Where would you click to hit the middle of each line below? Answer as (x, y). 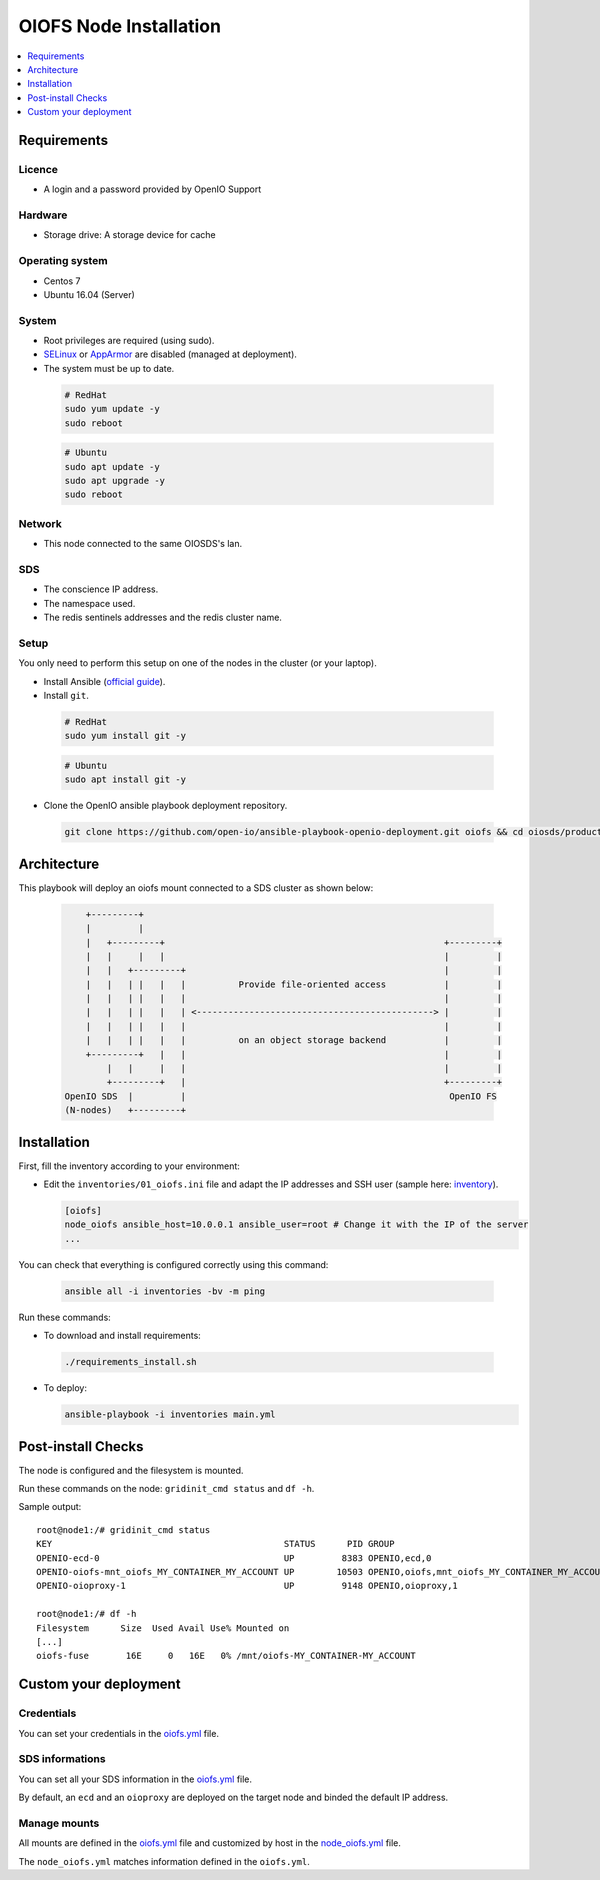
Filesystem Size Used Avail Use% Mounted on (163, 1628)
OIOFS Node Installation (120, 26)
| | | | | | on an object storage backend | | (294, 1040)
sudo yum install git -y (125, 736)
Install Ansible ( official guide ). (104, 681)
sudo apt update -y (112, 466)
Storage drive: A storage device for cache (130, 235)
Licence (38, 169)
